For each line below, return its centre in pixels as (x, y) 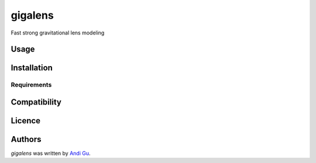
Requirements (31, 85)
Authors (26, 139)
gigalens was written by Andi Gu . (51, 153)
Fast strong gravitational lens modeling (58, 33)
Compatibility (36, 102)
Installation (32, 68)
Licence (26, 121)
